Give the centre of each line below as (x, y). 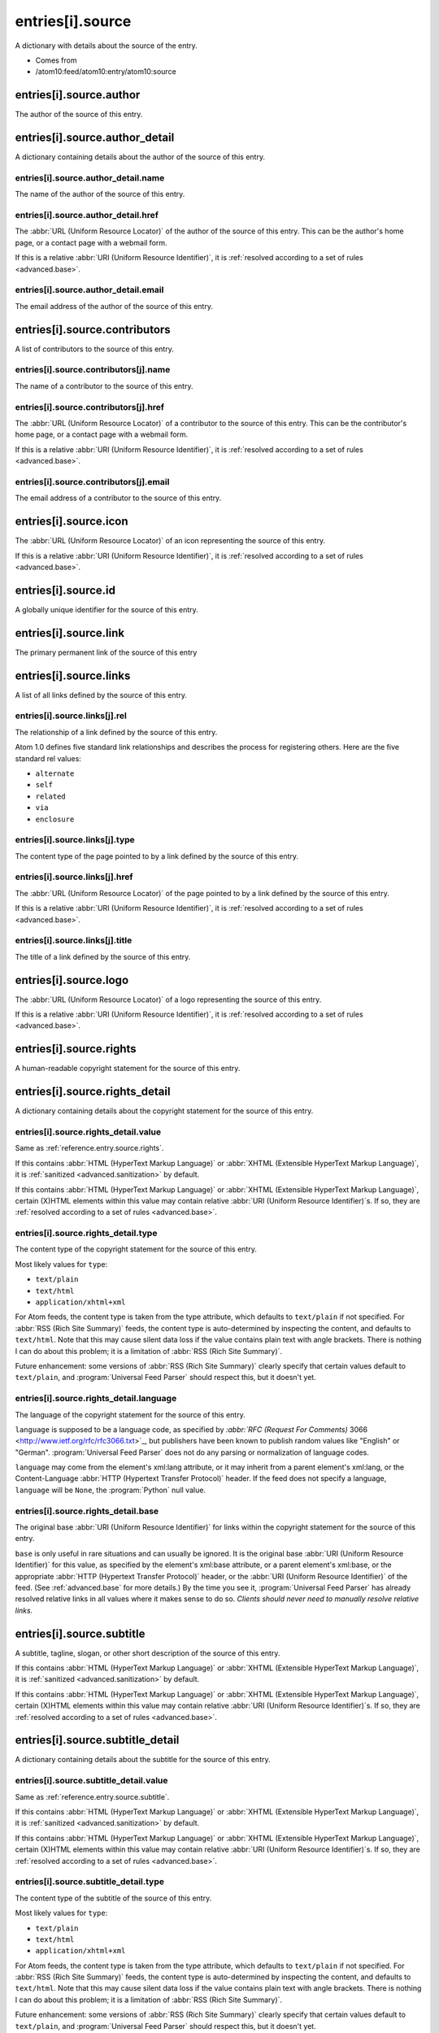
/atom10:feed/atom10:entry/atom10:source (106, 72)
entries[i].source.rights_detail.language (96, 1399)
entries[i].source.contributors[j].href (90, 407)
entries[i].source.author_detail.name (90, 177)
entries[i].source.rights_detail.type (86, 1234)
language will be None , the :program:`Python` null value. (111, 1490)
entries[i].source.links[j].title (74, 941)
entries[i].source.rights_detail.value (88, 1132)
